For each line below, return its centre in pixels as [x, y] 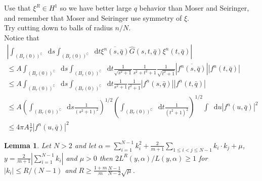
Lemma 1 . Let [28, 145]
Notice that [22, 37]
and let [85, 145]
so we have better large [96, 8]
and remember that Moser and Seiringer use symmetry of [93, 17]
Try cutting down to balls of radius [58, 28]
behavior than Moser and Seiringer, [194, 8]
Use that [17, 8]
